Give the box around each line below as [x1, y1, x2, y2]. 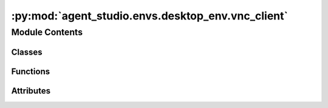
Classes [11, 47, 43, 57]
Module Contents [11, 27, 83, 38]
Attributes [11, 86, 51, 96]
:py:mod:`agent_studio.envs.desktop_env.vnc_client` [11, 9, 289, 22]
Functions [11, 66, 50, 76]
